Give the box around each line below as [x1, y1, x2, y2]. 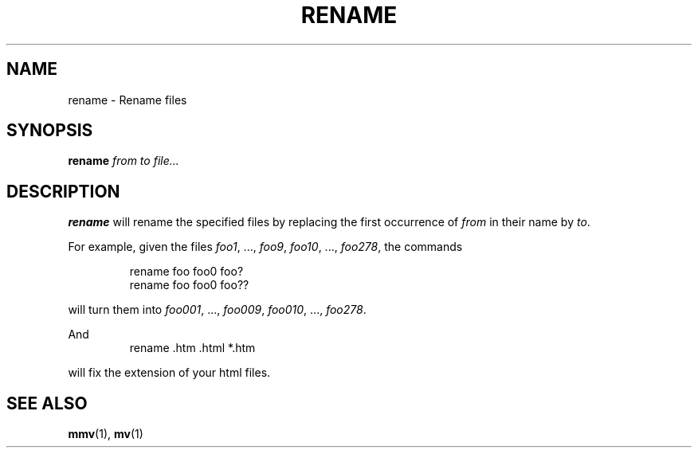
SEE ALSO [6, 393, 88, 413]
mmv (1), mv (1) [68, 427, 143, 441]
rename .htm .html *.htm [129, 341, 256, 355]
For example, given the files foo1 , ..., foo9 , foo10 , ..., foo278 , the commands [68, 240, 463, 254]
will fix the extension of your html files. [68, 366, 271, 380]
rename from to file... [68, 154, 179, 168]
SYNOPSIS [6, 120, 93, 141]
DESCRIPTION [6, 181, 120, 202]
